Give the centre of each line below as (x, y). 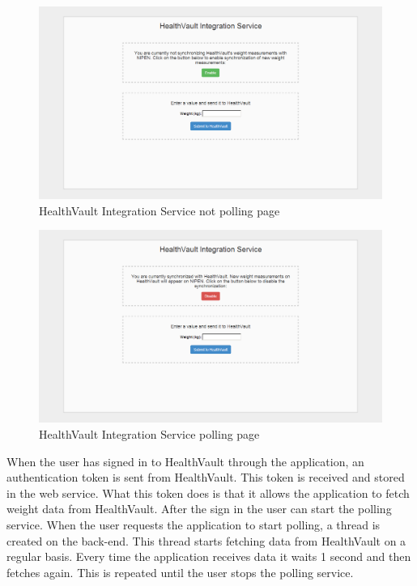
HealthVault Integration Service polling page (149, 433)
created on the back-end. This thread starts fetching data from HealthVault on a (206, 540)
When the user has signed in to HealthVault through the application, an (185, 461)
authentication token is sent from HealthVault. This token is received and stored (206, 477)
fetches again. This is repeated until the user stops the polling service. (180, 572)
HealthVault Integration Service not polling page (160, 210)
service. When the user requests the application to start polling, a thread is (194, 524)
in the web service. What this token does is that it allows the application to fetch (208, 493)
